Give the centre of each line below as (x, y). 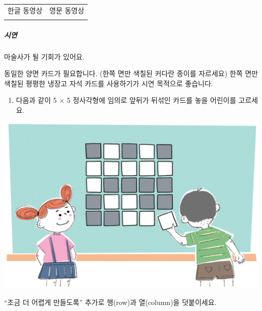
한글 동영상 (25, 10)
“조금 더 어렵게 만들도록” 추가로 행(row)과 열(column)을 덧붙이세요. (110, 302)
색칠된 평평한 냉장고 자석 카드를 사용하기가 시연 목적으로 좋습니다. (109, 83)
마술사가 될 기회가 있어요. (44, 56)
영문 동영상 (67, 10)
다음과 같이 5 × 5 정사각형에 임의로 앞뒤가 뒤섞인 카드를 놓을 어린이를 (126, 100)
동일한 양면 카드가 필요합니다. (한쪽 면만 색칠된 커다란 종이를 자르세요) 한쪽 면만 (131, 73)
